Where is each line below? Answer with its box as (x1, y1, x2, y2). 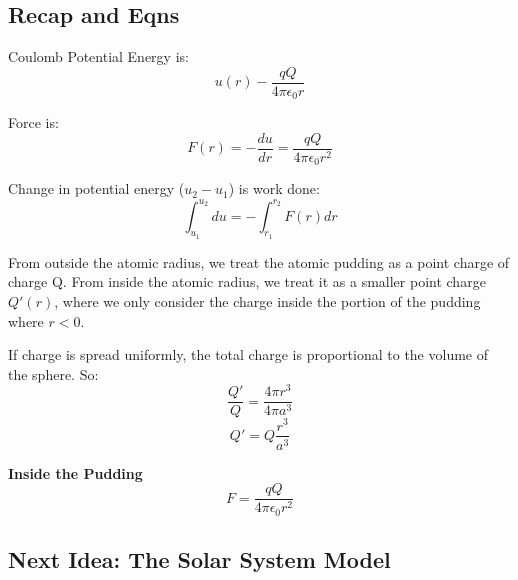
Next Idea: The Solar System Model (8, 544, 391, 575)
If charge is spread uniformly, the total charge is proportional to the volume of (8, 344, 488, 365)
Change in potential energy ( (8, 178, 185, 199)
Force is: (8, 112, 59, 133)
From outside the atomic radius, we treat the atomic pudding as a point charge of (8, 251, 510, 272)
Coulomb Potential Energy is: (8, 46, 189, 67)
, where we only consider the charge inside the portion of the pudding (54, 290, 481, 311)
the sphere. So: (8, 363, 99, 384)
